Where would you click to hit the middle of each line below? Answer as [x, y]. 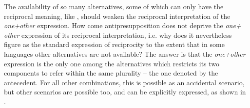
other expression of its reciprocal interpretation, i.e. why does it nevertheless [118, 35]
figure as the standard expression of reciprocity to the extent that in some [114, 44]
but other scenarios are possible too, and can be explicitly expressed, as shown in [125, 92]
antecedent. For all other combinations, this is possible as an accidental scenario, [124, 82]
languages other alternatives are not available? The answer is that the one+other [125, 54]
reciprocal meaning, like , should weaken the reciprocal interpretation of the [117, 16]
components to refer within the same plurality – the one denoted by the [111, 73]
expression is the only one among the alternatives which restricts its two [112, 63]
